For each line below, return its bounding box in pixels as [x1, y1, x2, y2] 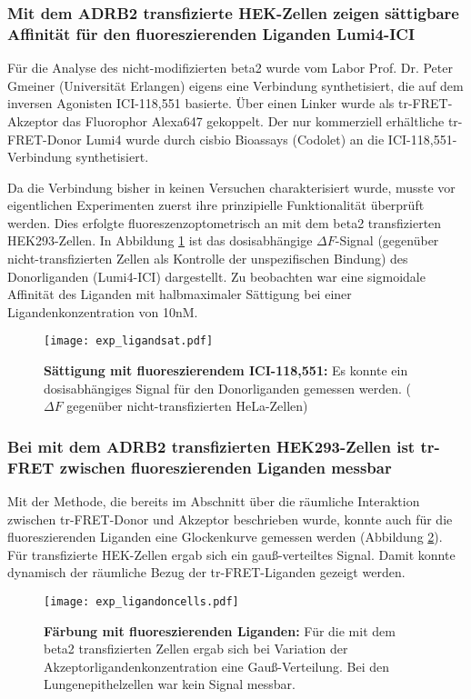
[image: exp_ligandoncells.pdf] [44, 595, 239, 608]
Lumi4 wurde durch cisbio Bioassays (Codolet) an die [85, 129, 385, 148]
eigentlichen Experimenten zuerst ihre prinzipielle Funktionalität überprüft [7, 195, 425, 215]
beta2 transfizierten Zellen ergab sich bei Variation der [44, 639, 348, 658]
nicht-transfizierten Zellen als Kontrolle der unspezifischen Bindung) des [7, 249, 408, 268]
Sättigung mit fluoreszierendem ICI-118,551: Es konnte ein [44, 361, 408, 380]
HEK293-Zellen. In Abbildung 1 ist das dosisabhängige [7, 231, 313, 250]
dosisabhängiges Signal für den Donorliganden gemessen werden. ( [44, 378, 411, 397]
